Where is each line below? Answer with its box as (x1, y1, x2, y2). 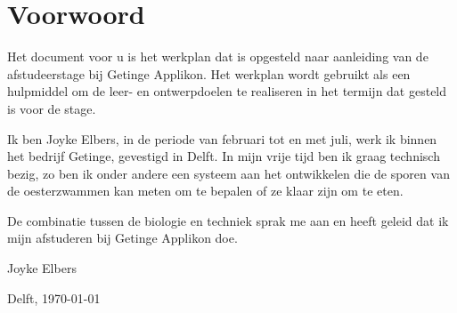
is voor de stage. (7, 99, 96, 117)
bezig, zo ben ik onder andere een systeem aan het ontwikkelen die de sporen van (7, 164, 450, 182)
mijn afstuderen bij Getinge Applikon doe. (7, 229, 238, 247)
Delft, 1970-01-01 (7, 288, 101, 307)
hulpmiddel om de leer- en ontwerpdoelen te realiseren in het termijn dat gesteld (7, 82, 447, 100)
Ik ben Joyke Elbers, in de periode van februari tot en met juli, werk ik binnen (7, 129, 437, 148)
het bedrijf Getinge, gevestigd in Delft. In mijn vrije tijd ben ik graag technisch (7, 147, 440, 165)
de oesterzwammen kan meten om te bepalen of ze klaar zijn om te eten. (7, 181, 404, 200)
